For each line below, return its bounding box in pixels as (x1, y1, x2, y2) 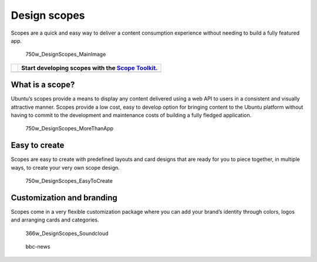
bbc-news (25, 243, 50, 250)
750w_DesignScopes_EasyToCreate (25, 177, 113, 184)
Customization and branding (11, 193, 117, 203)
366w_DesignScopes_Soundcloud (25, 230, 109, 237)
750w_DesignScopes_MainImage (25, 51, 106, 58)
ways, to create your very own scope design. (11, 164, 120, 171)
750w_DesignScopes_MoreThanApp (25, 125, 114, 132)
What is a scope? (11, 80, 75, 90)
